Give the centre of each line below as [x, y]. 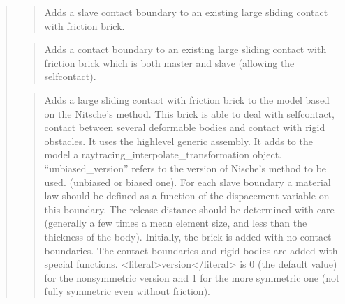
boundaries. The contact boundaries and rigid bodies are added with [191, 250]
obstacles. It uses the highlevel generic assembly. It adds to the [178, 140]
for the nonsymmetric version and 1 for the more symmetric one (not [192, 277]
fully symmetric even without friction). [127, 291]
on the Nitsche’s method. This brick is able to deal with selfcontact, [189, 113]
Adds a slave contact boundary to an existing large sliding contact [186, 12]
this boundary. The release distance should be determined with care [189, 209]
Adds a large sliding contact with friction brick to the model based [187, 99]
